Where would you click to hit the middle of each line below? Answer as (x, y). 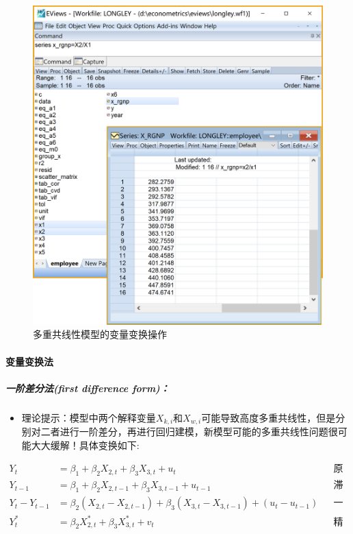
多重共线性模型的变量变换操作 (100, 334)
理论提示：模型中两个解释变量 (89, 417)
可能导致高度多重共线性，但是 (269, 417)
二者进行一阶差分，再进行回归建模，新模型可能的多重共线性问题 (184, 432)
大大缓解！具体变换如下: (85, 445)
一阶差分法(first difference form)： (88, 388)
